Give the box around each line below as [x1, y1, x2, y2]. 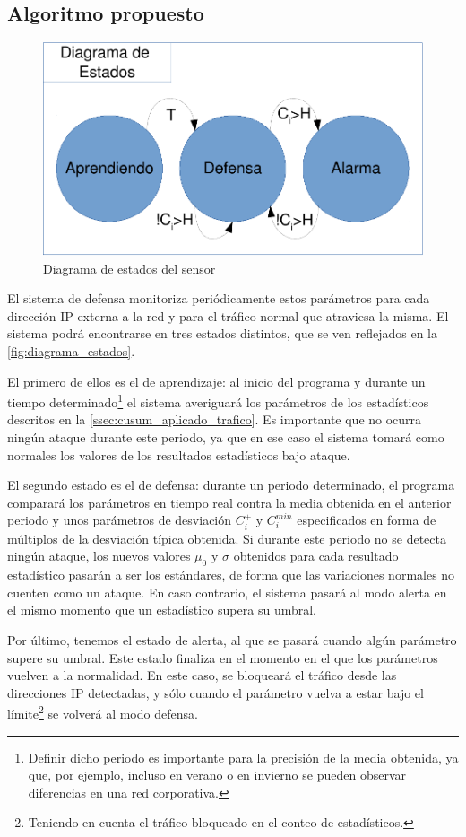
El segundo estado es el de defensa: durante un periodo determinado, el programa [7, 475, 455, 494]
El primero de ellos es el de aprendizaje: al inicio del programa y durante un [7, 371, 426, 390]
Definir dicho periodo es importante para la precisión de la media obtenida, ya [28, 747, 459, 766]
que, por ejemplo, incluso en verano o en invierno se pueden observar [28, 765, 406, 784]
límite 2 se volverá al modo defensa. [7, 702, 198, 723]
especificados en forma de [297, 510, 436, 529]
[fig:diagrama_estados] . [7, 342, 135, 360]
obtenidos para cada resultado [233, 546, 399, 565]
